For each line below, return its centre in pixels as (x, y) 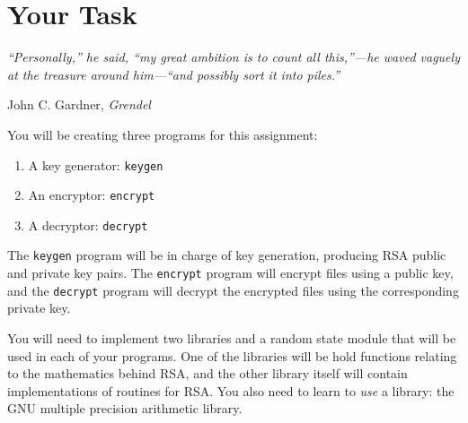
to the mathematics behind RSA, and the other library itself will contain (208, 373)
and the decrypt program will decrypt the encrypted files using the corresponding (233, 290)
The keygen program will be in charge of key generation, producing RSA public (227, 255)
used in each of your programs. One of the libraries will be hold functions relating (232, 355)
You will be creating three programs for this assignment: (163, 134)
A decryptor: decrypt (88, 224)
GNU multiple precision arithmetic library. (125, 408)
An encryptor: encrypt (92, 195)
